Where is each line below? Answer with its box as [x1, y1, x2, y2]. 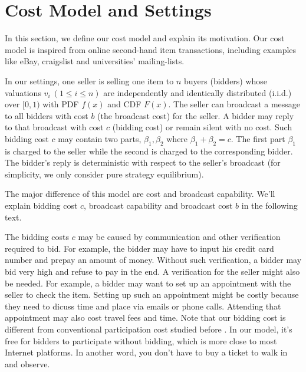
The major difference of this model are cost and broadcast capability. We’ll [5, 187, 275, 200]
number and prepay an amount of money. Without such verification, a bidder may [5, 254, 302, 266]
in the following [241, 199, 298, 212]
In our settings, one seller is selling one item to [5, 74, 174, 87]
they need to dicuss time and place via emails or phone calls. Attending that [5, 299, 281, 312]
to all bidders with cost [5, 109, 88, 121]
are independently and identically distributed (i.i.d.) [103, 86, 292, 98]
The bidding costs [5, 231, 70, 243]
